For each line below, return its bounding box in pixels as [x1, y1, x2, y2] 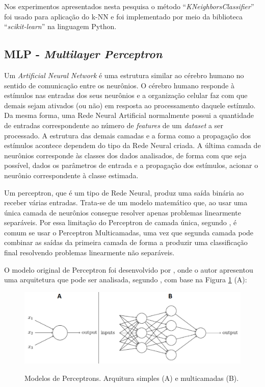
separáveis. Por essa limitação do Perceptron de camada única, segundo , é [4, 217, 237, 228]
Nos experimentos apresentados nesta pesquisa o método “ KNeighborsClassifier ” [4, 1, 254, 11]
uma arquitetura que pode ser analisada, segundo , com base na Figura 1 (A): [4, 274, 247, 285]
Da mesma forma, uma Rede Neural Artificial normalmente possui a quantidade [4, 110, 254, 120]
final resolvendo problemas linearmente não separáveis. [4, 247, 175, 258]
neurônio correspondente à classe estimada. [4, 170, 139, 180]
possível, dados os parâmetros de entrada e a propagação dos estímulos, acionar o [4, 160, 258, 171]
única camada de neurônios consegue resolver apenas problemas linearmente [4, 207, 241, 217]
